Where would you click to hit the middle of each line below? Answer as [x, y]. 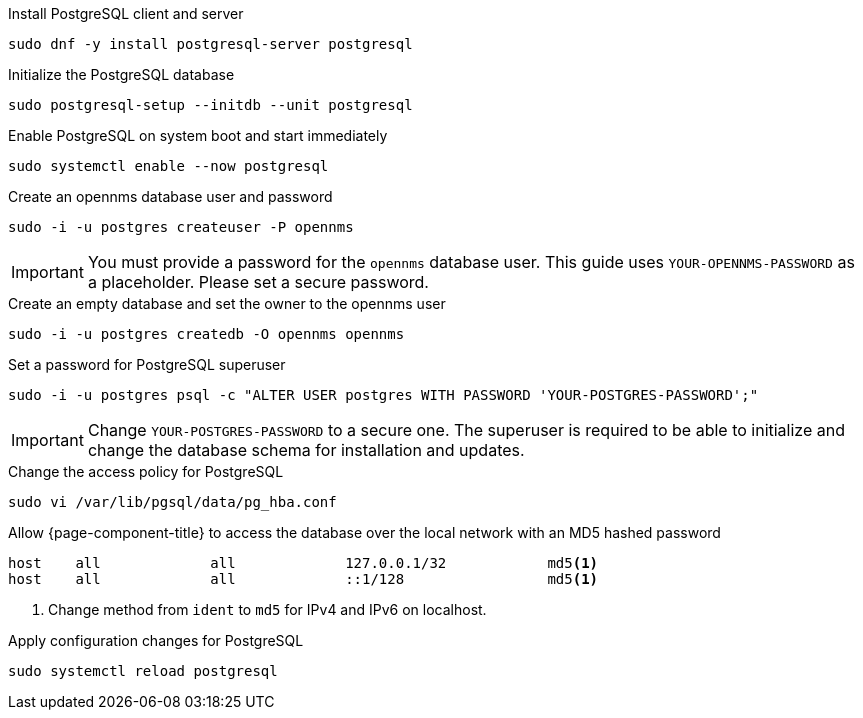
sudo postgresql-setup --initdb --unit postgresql [210, 105]
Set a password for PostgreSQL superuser [147, 364]
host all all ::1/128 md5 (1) [303, 579]
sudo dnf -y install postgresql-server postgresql [210, 44]
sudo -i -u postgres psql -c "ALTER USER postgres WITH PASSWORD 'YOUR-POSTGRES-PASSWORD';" [383, 395]
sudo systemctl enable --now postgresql [168, 166]
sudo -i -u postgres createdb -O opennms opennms [206, 334]
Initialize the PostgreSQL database [121, 74]
